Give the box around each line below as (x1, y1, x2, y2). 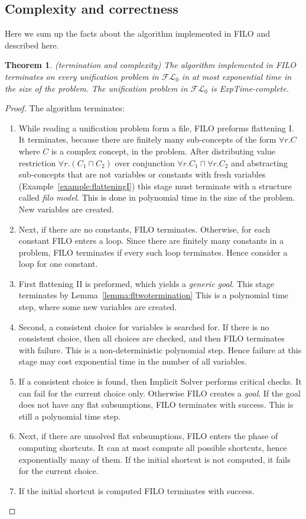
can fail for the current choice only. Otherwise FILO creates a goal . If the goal (18, 386, 301, 399)
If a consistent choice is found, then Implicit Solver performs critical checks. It (18, 375, 302, 388)
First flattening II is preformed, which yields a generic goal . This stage (18, 277, 274, 289)
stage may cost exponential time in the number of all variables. (18, 355, 247, 368)
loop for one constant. (18, 257, 98, 270)
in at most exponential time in (181, 70, 292, 82)
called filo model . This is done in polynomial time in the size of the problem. (18, 191, 295, 204)
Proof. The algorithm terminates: (5, 102, 125, 114)
